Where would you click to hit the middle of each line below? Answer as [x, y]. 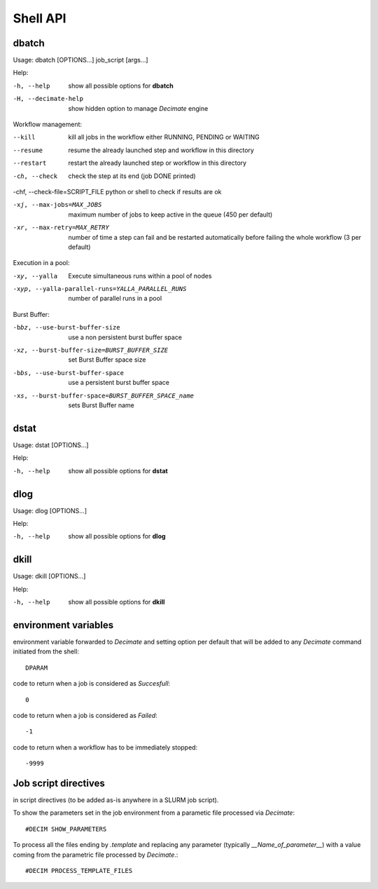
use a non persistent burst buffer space [125, 337]
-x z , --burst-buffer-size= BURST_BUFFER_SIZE [91, 350]
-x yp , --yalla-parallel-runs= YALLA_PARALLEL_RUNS [100, 289]
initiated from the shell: [46, 651]
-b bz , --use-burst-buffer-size [66, 327]
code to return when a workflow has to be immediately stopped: [105, 747]
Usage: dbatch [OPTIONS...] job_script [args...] [80, 60]
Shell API [40, 18]
